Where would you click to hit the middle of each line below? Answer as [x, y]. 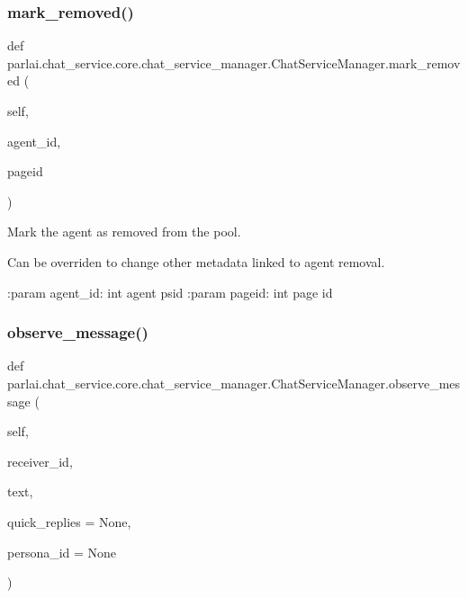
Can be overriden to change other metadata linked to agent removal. [196, 261]
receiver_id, [40, 461]
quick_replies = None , [69, 521]
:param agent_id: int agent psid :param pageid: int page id [170, 292]
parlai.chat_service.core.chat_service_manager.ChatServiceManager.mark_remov [234, 62]
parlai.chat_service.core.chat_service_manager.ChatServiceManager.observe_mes [234, 383]
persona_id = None [62, 552]
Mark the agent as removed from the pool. [124, 232]
